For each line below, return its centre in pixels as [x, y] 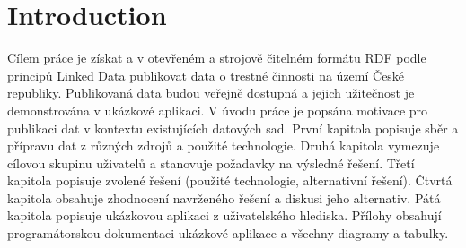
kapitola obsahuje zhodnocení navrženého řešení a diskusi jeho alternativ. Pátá [224, 197]
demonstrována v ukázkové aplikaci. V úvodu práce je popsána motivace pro [218, 110]
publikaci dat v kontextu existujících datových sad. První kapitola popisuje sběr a [233, 128]
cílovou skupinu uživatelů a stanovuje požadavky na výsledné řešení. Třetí [211, 162]
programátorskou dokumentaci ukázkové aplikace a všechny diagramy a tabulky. [228, 233]
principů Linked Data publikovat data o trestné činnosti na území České [206, 75]
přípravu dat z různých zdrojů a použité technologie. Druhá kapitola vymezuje [224, 145]
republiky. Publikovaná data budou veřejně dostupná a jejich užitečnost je [211, 93]
